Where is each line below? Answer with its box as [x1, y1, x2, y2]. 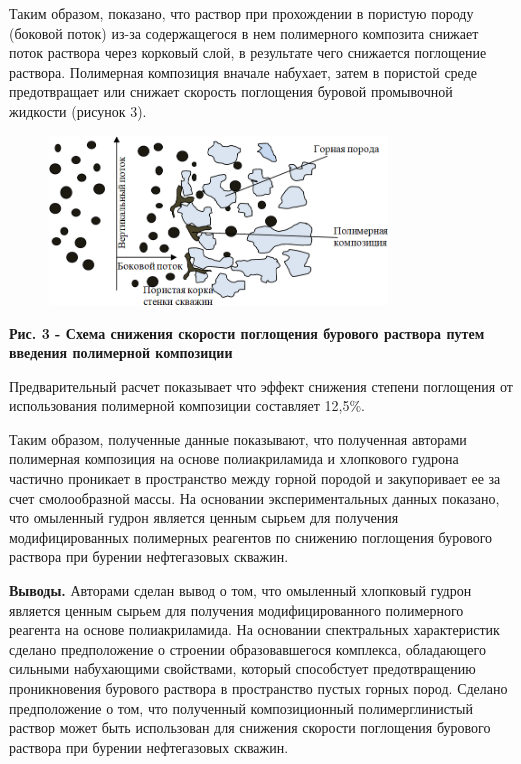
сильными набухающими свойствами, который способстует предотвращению [9, 658, 476, 679]
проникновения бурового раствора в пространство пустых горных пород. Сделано [9, 678, 508, 699]
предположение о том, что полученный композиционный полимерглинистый [9, 697, 473, 718]
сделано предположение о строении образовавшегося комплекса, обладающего [9, 638, 486, 659]
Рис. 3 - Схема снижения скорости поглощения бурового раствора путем [9, 322, 485, 343]
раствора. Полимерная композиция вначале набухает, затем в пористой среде [9, 61, 477, 82]
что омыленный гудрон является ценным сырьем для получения [9, 507, 399, 528]
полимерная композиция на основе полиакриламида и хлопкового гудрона [9, 448, 459, 469]
